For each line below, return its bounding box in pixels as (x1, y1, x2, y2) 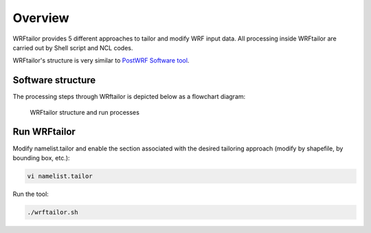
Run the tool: (12, 190, 49, 198)
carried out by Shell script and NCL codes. (12, 43, 133, 52)
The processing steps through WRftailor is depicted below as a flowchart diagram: (12, 93, 246, 101)
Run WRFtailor (12, 126, 76, 137)
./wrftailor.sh (27, 208, 78, 216)
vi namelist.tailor (27, 172, 93, 180)
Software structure (12, 74, 96, 86)
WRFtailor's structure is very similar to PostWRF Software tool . (12, 56, 190, 65)
